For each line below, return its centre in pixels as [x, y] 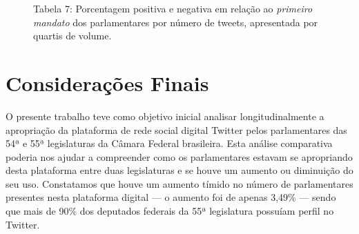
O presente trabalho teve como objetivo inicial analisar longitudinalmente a [165, 116]
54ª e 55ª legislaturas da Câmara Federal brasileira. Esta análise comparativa [169, 143]
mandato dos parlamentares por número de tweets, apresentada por [176, 22]
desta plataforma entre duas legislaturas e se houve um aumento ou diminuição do [179, 170]
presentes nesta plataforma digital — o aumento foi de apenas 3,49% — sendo [171, 197]
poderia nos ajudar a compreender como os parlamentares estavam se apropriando [179, 156]
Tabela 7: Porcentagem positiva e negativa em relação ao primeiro [173, 8]
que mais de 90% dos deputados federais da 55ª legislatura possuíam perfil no [170, 211]
